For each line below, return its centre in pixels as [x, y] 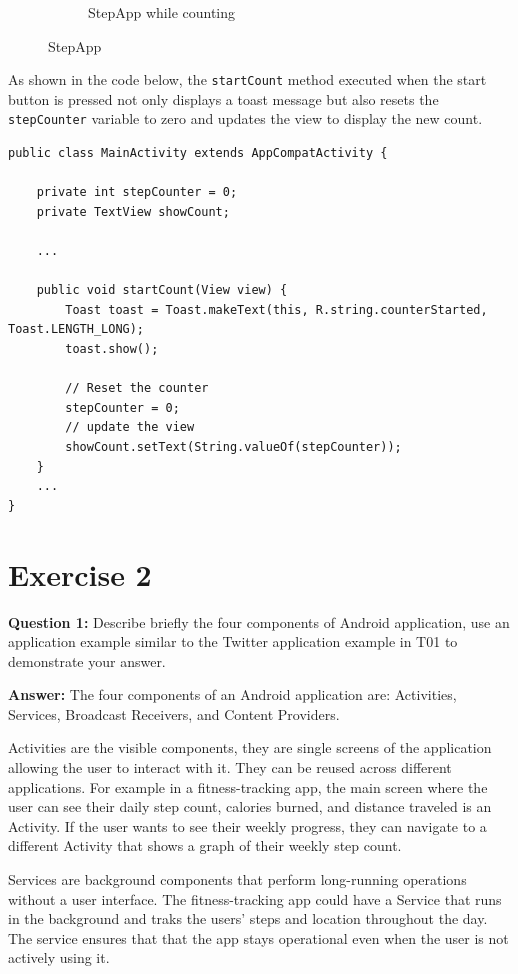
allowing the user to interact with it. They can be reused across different [230, 767]
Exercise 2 [80, 573]
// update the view [130, 427]
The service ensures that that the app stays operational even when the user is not [258, 937]
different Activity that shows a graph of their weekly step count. [205, 845]
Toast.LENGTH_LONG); [76, 329]
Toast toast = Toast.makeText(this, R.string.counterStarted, [276, 309]
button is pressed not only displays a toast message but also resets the [223, 98]
